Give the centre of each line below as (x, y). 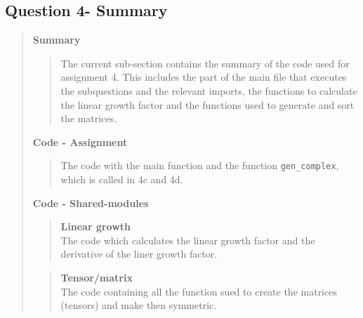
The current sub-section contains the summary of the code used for (205, 63)
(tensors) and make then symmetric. (139, 305)
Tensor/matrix (97, 277)
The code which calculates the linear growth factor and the (188, 240)
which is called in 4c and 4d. (122, 179)
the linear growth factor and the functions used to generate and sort (207, 104)
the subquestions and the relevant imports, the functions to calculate (209, 90)
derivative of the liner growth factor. (139, 254)
